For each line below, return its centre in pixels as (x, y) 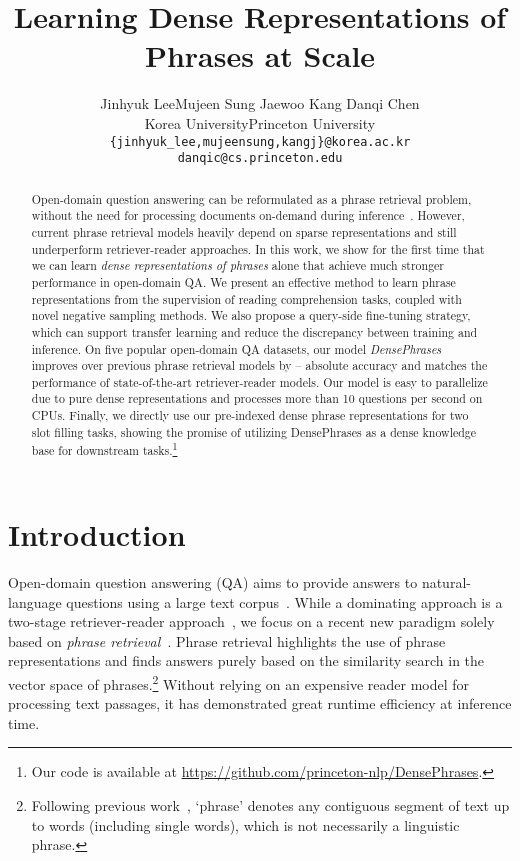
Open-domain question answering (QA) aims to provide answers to (213, 582)
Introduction (97, 534)
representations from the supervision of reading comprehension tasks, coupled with (246, 298)
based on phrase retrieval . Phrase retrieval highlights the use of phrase (227, 640)
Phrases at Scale (260, 55)
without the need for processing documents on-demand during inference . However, (248, 215)
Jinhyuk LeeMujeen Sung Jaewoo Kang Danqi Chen (260, 103)
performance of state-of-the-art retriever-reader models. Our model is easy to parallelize (259, 381)
